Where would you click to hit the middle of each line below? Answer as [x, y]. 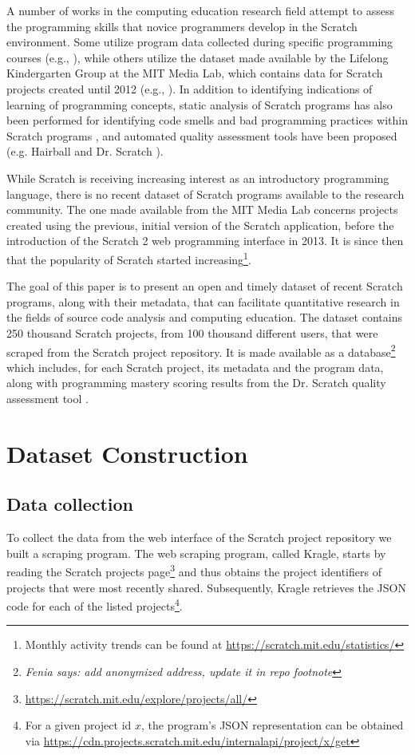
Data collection [70, 504]
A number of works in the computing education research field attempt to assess [200, 10]
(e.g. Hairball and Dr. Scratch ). [85, 151]
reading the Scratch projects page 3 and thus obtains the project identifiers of [194, 570]
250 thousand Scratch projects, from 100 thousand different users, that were [192, 332]
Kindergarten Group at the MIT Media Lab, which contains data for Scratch [195, 73]
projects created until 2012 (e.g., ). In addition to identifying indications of [190, 88]
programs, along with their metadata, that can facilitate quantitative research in [203, 301]
